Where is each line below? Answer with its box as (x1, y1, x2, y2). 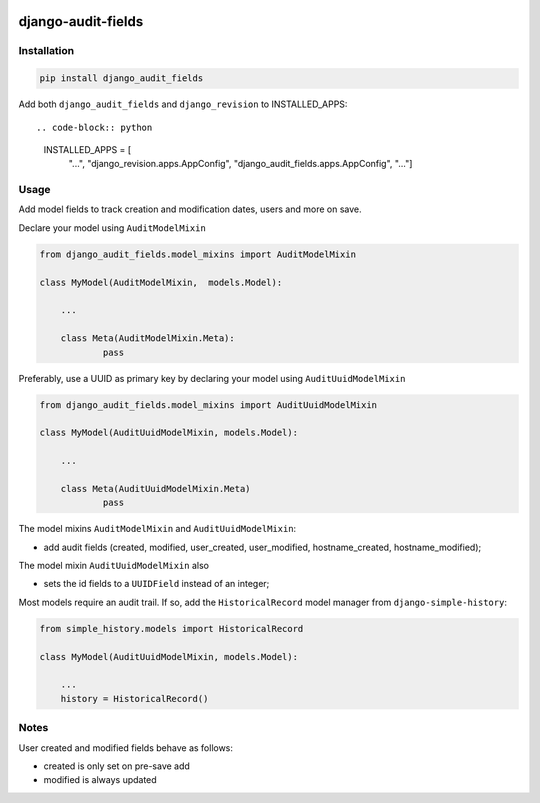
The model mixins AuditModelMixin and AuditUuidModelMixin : (18, 523, 297, 535)
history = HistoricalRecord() (60, 693, 209, 704)
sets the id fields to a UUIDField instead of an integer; (43, 578, 270, 590)
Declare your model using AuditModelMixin (18, 221, 207, 234)
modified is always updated (43, 774, 157, 786)
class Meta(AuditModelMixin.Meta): (60, 333, 235, 344)
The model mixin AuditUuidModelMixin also (18, 560, 210, 572)
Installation (18, 44, 75, 58)
